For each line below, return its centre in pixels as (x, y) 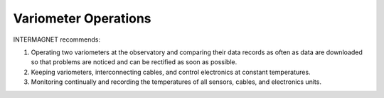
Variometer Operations (82, 18)
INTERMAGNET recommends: (57, 39)
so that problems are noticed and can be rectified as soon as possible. (134, 62)
